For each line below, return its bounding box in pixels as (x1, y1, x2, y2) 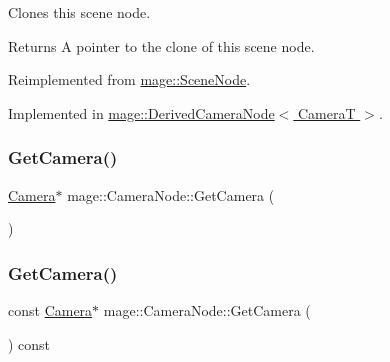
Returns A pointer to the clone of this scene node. (8, 35, 315, 56)
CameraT (297, 102, 356, 123)
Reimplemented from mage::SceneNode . (8, 69, 251, 90)
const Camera (8, 300, 93, 320)
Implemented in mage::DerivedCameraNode (8, 102, 275, 123)
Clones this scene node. (8, 2, 151, 22)
